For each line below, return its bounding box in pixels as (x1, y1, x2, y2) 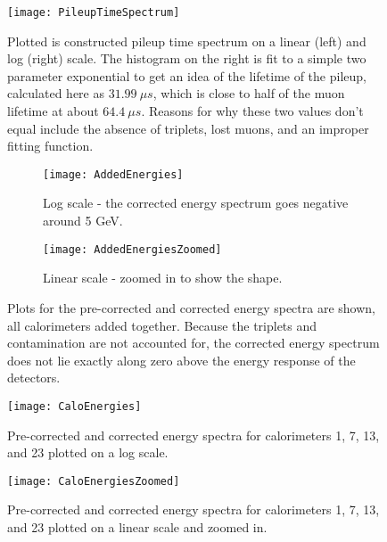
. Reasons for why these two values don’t (141, 102, 364, 120)
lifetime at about (7, 102, 99, 120)
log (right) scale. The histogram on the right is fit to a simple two (7, 49, 366, 68)
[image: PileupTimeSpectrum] (7, 6, 180, 19)
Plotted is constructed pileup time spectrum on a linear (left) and (7, 31, 366, 50)
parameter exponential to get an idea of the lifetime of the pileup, (7, 66, 366, 85)
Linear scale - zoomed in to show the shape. (43, 268, 283, 287)
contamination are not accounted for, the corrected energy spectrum (7, 333, 380, 352)
